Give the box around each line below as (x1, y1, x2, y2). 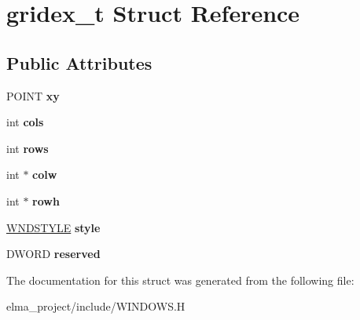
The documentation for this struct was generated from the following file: (6, 271, 354, 288)
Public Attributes (6, 50, 152, 75)
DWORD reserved (6, 245, 101, 262)
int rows (6, 140, 49, 156)
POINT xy (6, 87, 60, 104)
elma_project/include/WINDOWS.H (6, 298, 186, 315)
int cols (6, 114, 44, 130)
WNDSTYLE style (6, 219, 101, 235)
